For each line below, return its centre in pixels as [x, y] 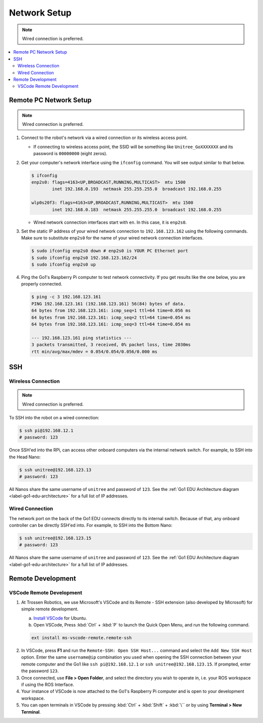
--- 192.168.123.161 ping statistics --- [82, 338]
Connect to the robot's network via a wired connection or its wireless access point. [104, 138]
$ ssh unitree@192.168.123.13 [55, 470]
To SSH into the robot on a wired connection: [54, 417]
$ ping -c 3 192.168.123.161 [66, 297]
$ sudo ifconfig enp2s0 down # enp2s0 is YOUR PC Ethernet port [110, 251]
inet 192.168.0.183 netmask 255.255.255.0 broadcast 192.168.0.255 [137, 209]
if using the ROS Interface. [48, 684]
